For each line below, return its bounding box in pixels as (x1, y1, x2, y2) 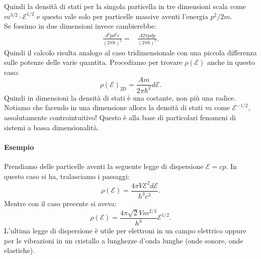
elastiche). (4, 245, 35, 255)
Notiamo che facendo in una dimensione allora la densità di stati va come (4, 102, 230, 113)
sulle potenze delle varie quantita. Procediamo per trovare (4, 57, 183, 67)
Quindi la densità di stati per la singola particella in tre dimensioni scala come (4, 1, 246, 11)
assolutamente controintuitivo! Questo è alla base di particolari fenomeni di (4, 112, 236, 122)
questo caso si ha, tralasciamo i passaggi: (4, 170, 130, 181)
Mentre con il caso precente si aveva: (4, 198, 117, 209)
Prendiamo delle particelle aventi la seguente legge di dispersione (4, 160, 204, 171)
